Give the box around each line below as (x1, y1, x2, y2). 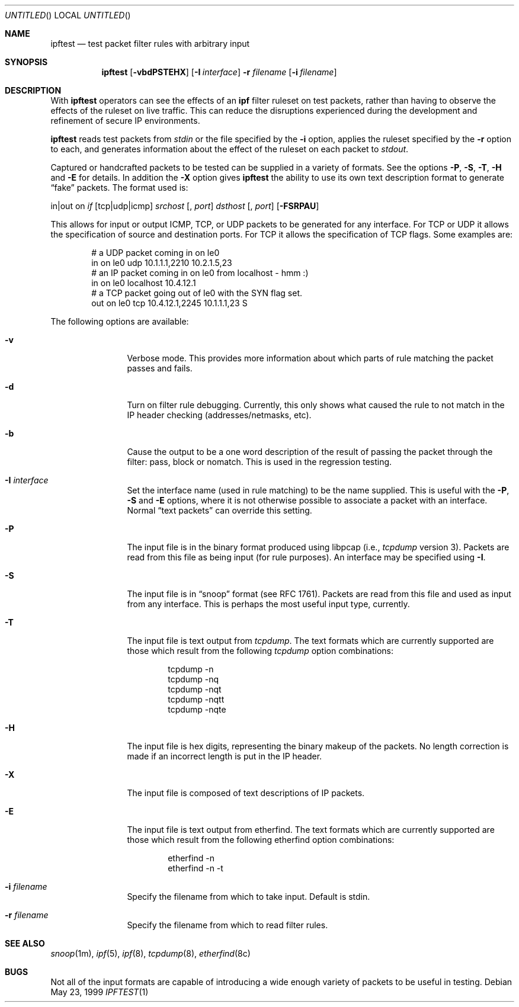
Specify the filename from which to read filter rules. (127, 920, 328, 930)
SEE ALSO (5, 938, 45, 948)
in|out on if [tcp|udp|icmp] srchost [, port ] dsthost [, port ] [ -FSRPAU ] (50, 201, 319, 211)
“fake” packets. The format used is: (50, 182, 188, 193)
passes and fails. (127, 363, 193, 373)
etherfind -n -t (168, 863, 223, 873)
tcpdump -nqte (168, 704, 226, 714)
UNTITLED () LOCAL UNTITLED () (5, 10, 131, 20)
